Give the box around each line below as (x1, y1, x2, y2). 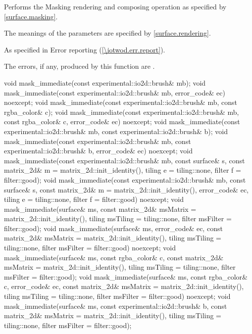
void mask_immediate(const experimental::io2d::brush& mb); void (4, 77, 206, 88)
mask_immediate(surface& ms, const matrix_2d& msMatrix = (4, 203, 197, 214)
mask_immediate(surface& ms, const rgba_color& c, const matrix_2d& (4, 252, 224, 262)
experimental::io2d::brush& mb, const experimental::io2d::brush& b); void (4, 126, 228, 136)
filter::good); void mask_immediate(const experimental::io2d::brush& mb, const (4, 174, 246, 185)
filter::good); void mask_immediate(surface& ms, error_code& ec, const (4, 223, 223, 233)
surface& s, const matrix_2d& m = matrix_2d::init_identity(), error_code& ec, (4, 184, 249, 194)
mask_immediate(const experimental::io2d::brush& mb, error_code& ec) (4, 87, 225, 97)
